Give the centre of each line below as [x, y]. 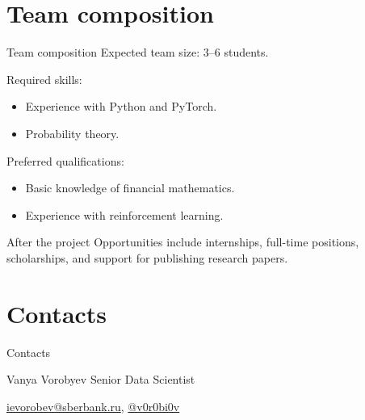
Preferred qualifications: [65, 160]
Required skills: [44, 79]
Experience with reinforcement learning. [124, 214]
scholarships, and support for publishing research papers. [147, 257]
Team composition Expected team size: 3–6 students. [138, 52]
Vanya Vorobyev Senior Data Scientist [101, 379]
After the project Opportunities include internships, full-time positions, [183, 242]
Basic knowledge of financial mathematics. [130, 188]
